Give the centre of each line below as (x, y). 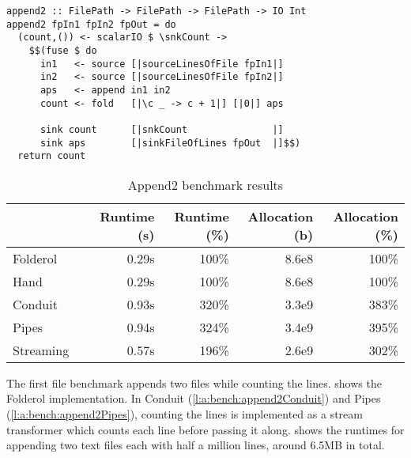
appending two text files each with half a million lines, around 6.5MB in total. (196, 445)
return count (52, 156)
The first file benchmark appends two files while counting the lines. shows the (194, 382)
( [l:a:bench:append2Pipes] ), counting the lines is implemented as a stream (185, 414)
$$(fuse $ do (63, 50)
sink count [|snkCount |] (162, 129)
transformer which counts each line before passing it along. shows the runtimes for (205, 429)
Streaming (41, 350)
